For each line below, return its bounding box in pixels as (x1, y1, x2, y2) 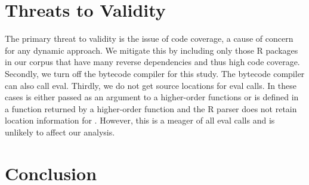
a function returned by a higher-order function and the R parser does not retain (5, 102, 297, 115)
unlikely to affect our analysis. (5, 125, 115, 138)
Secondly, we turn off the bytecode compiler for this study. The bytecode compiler (5, 67, 305, 79)
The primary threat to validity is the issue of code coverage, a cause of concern (5, 32, 293, 45)
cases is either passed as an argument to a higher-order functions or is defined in (5, 91, 299, 103)
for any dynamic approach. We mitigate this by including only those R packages (5, 44, 298, 56)
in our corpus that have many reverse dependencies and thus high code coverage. (5, 55, 300, 68)
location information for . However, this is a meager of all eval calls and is (5, 114, 275, 127)
